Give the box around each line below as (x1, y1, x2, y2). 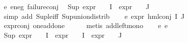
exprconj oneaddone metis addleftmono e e (3, 20, 168, 30)
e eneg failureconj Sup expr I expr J (3, 1, 150, 11)
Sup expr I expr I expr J (3, 29, 122, 40)
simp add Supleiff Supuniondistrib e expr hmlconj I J (3, 11, 185, 21)
